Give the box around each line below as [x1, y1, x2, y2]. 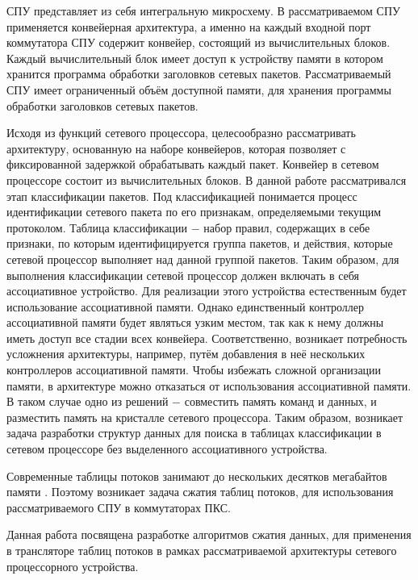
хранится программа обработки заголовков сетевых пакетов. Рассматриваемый [6, 65, 391, 82]
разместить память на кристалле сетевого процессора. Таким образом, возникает [6, 408, 403, 425]
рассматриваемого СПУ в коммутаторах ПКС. [6, 499, 231, 515]
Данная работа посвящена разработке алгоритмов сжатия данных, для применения [6, 526, 412, 543]
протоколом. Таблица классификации [6, 219, 188, 236]
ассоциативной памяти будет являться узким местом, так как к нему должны [6, 314, 384, 331]
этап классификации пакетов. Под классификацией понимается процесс [6, 187, 357, 204]
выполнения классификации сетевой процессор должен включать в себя [6, 266, 360, 283]
